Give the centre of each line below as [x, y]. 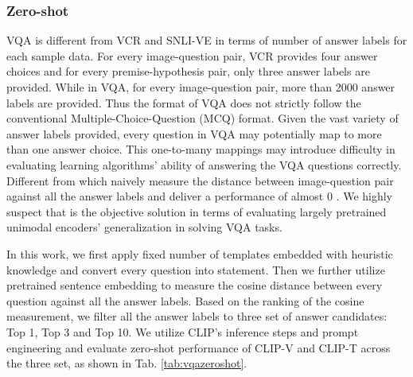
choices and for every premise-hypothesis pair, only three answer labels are [188, 71]
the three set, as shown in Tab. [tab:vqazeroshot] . [127, 363]
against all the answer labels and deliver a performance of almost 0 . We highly [200, 196]
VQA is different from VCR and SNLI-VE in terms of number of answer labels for [207, 40]
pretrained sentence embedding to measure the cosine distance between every [195, 285]
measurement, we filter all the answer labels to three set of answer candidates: [197, 316]
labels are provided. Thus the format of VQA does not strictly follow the [184, 102]
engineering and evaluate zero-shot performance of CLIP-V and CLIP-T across [199, 347]
